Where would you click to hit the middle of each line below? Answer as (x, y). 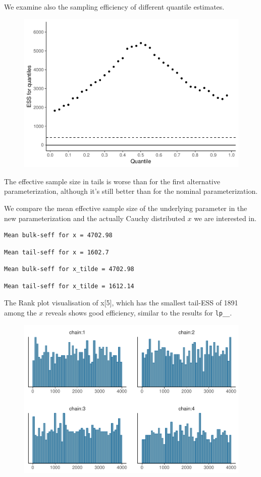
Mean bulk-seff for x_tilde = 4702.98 (69, 269)
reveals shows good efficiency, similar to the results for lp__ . (139, 313)
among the (20, 313)
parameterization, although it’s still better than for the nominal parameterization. (131, 191)
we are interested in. (225, 218)
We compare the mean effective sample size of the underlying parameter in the (126, 208)
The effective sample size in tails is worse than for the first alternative (112, 181)
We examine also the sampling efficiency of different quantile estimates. (114, 7)
